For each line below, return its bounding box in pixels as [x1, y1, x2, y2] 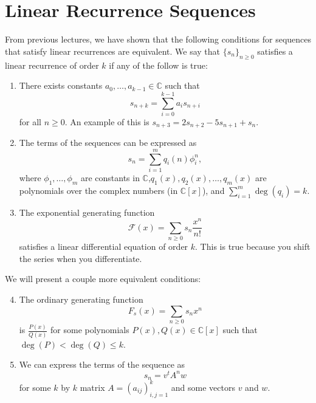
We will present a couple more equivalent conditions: [5, 272, 201, 285]
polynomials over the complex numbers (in [19, 184, 178, 196]
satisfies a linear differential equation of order [19, 240, 188, 253]
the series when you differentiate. [19, 252, 142, 264]
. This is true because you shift [195, 240, 311, 253]
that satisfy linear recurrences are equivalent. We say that [5, 44, 220, 57]
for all [19, 115, 42, 128]
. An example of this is [64, 115, 149, 128]
